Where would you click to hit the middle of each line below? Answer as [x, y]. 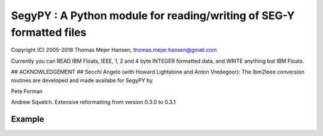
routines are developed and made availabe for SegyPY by [82, 80]
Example [28, 119]
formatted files [49, 32]
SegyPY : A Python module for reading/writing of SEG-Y [153, 16]
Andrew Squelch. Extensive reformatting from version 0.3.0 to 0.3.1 [93, 102]
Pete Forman [27, 91]
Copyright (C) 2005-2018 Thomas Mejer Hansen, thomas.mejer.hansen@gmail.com [114, 50]
